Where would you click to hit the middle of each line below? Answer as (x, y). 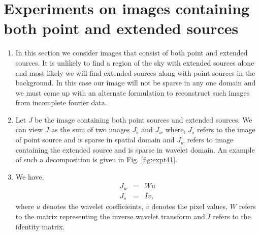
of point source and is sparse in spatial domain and (95, 140)
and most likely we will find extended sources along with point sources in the (135, 72)
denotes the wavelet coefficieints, (93, 206)
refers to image (210, 140)
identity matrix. (40, 226)
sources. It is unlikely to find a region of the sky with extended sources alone (135, 62)
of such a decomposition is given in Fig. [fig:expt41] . (96, 159)
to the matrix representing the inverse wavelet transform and (110, 216)
